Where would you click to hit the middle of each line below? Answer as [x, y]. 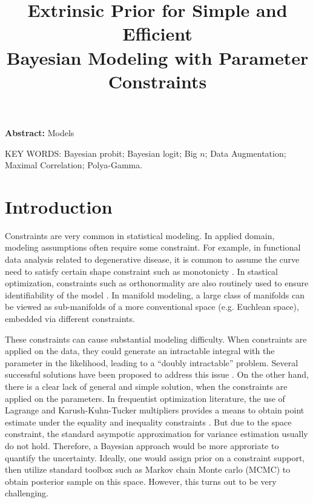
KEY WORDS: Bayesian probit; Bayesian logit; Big [101, 153]
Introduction [59, 206]
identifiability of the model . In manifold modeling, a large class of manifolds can [155, 294]
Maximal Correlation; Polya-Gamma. [74, 165]
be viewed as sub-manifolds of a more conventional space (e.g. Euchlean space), [152, 307]
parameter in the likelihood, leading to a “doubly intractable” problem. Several [152, 362]
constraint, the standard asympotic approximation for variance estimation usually [156, 434]
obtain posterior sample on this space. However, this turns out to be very [141, 481]
